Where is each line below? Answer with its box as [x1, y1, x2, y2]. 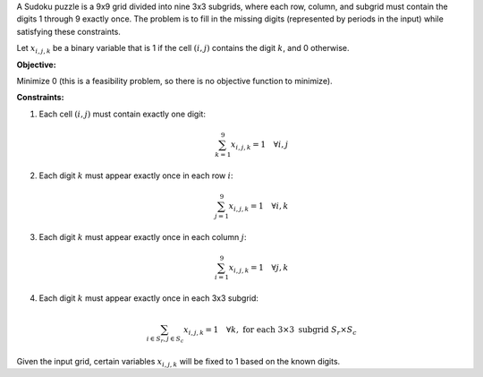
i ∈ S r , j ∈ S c [146, 335, 184, 345]
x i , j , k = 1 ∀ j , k [228, 262, 289, 275]
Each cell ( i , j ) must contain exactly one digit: [38, 108, 206, 119]
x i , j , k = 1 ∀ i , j [231, 139, 289, 151]
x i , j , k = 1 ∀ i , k [228, 201, 289, 213]
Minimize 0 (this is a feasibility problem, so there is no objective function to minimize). [16, 75, 333, 86]
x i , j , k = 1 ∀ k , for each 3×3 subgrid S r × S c [183, 324, 357, 337]
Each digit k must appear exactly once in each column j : [38, 231, 247, 242]
